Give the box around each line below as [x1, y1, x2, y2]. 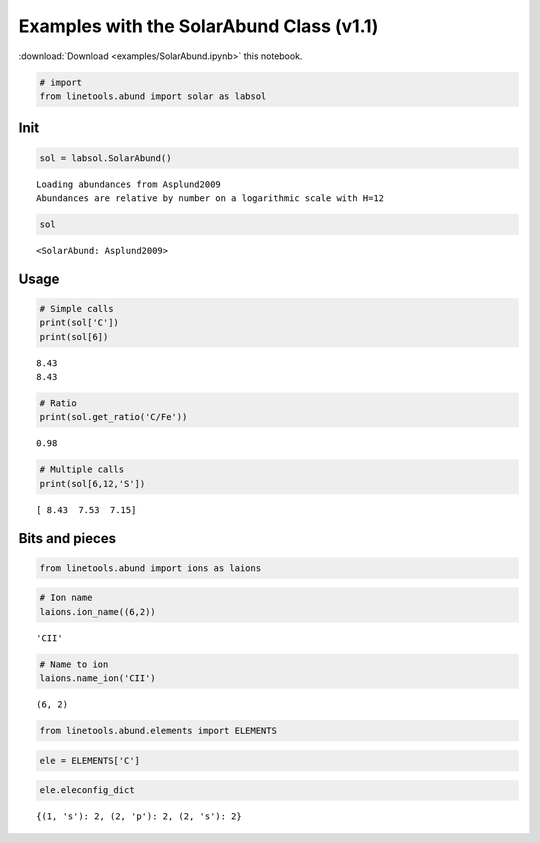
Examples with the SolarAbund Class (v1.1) [18, 15, 379, 37]
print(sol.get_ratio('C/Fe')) [39, 411, 188, 423]
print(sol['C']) [39, 317, 120, 329]
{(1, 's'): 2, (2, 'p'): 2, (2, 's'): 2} [36, 811, 242, 822]
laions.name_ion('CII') [39, 673, 157, 684]
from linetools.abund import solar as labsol [39, 90, 267, 102]
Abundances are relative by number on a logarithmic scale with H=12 [36, 192, 385, 204]
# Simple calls [39, 303, 114, 314]
